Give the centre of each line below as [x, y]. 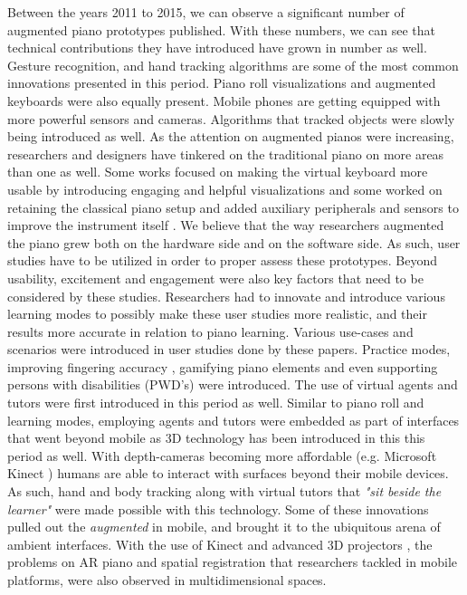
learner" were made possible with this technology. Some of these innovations [218, 509]
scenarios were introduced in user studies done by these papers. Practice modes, [229, 349]
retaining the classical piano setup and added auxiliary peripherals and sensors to [233, 207]
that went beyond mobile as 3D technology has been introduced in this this [216, 438]
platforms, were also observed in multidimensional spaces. [167, 580]
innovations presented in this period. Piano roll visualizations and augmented [222, 83]
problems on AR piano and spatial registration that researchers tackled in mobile [233, 562]
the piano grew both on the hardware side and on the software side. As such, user [234, 242]
